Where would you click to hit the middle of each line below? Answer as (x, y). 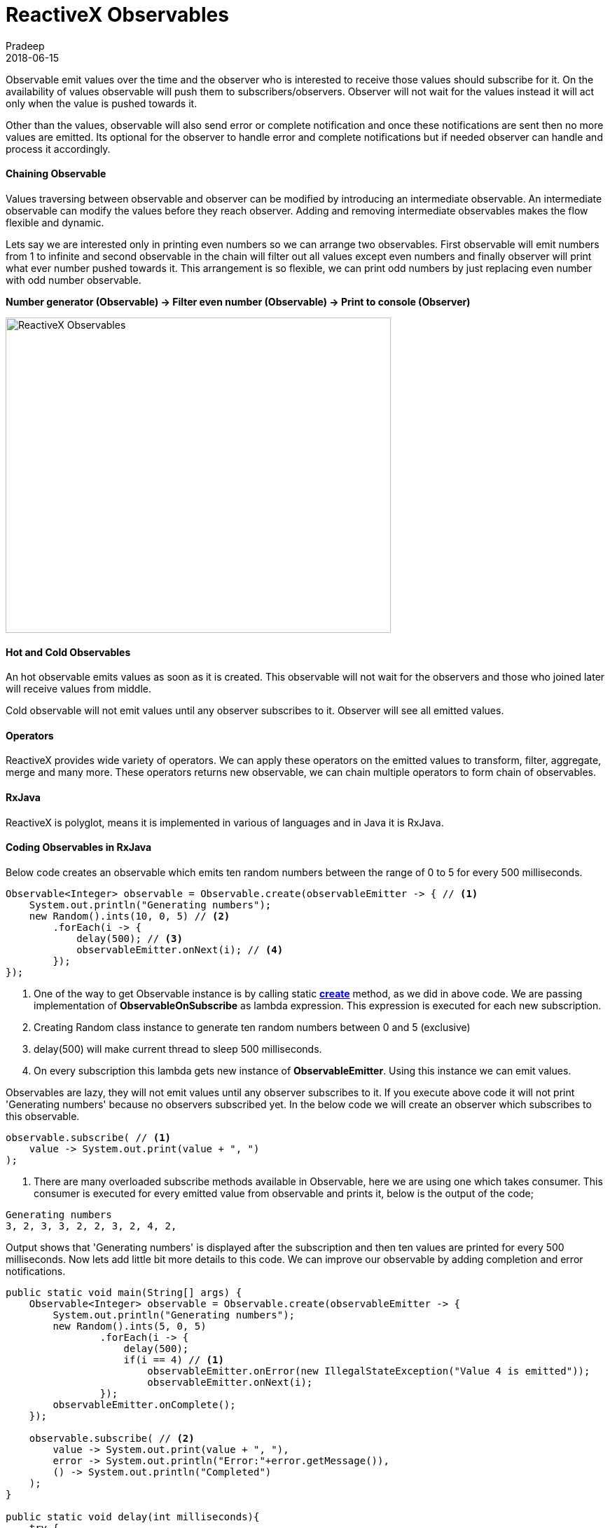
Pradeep (25, 46)
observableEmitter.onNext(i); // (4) (180, 949)
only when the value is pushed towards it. (102, 103)
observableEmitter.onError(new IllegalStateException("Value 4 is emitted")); (369, 1371)
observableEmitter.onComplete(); (144, 1404)
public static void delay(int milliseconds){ (133, 1516)
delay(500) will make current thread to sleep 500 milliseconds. (178, 1049)
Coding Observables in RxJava (79, 847)
